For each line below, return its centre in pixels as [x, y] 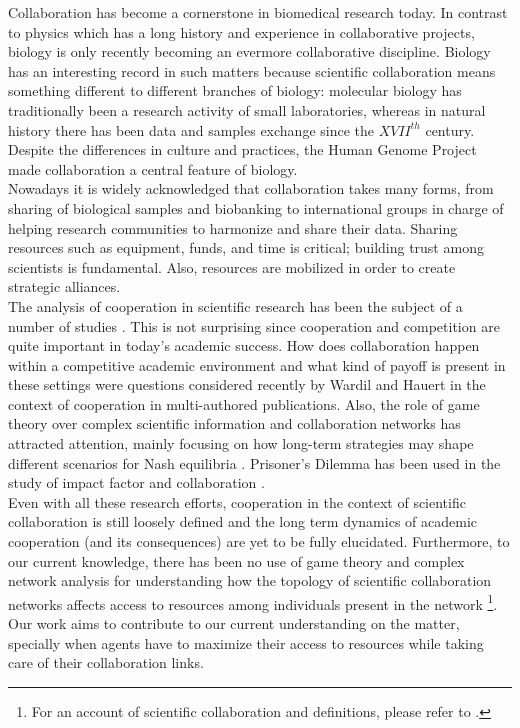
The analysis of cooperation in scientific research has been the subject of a [235, 305]
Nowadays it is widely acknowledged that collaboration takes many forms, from [251, 188]
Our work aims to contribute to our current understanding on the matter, [234, 623]
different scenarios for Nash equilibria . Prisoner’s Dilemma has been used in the [254, 462]
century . [450, 129]
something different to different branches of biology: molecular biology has [235, 90]
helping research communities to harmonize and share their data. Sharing [233, 227]
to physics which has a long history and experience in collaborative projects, [241, 31]
